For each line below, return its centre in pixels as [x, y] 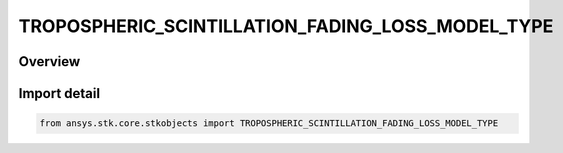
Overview [49, 61]
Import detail [59, 93]
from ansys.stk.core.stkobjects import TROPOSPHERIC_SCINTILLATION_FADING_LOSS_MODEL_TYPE [269, 123]
